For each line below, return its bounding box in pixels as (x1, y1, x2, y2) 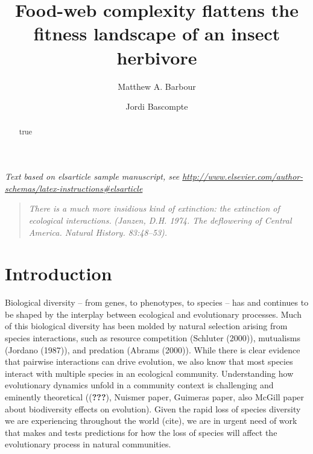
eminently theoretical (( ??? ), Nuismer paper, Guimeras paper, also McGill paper (5, 390, 305, 403)
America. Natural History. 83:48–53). (28, 225, 168, 238)
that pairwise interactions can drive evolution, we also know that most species (5, 355, 293, 368)
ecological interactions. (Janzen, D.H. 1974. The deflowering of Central (28, 213, 292, 226)
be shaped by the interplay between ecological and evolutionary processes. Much (5, 307, 302, 320)
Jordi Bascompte (125, 100, 188, 113)
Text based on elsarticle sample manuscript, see (5, 170, 180, 183)
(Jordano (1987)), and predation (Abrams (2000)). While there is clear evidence (5, 343, 300, 356)
